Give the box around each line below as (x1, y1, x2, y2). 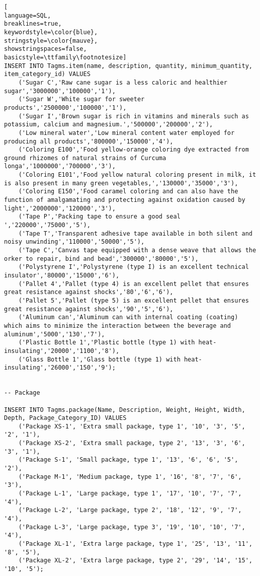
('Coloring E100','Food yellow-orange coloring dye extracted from (18, 146, 249, 154)
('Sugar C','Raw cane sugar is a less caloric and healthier (18, 79, 227, 86)
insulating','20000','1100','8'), (4, 347, 120, 354)
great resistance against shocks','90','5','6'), (4, 305, 174, 313)
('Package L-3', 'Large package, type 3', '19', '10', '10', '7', (18, 523, 245, 531)
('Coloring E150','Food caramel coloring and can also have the (18, 188, 238, 195)
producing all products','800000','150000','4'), (4, 137, 174, 145)
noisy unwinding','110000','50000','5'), (4, 238, 145, 246)
